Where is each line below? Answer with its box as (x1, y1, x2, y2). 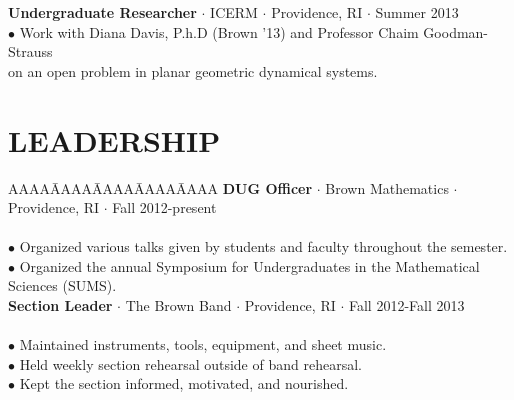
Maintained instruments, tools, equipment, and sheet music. (19, 334, 387, 355)
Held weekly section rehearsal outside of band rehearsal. (19, 353, 362, 374)
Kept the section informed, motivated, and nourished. (19, 373, 349, 394)
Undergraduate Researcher (8, 2, 197, 22)
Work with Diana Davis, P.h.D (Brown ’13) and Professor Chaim (19, 21, 419, 42)
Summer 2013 (375, 2, 459, 22)
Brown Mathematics (325, 177, 449, 198)
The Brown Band (125, 295, 232, 316)
